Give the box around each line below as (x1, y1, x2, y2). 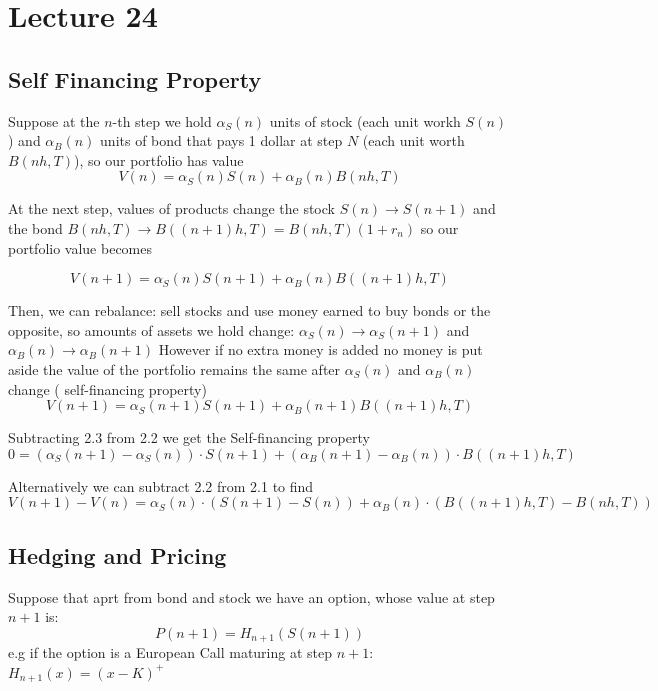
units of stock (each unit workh (269, 110, 461, 131)
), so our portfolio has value (74, 149, 244, 170)
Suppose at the (8, 110, 100, 131)
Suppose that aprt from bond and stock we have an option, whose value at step (8, 586, 495, 607)
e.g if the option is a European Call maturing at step (8, 642, 333, 663)
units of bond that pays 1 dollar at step (100, 130, 343, 151)
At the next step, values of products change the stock (8, 198, 335, 219)
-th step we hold (112, 110, 212, 131)
